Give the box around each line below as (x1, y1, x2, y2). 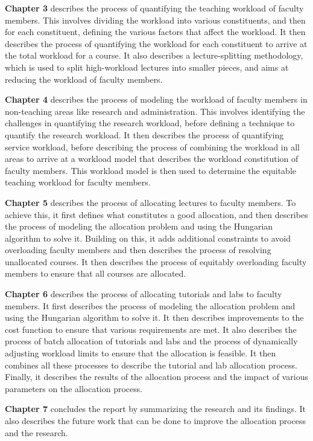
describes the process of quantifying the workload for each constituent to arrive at (5, 37, 308, 50)
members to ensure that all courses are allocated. (5, 267, 186, 280)
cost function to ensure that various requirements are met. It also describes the (5, 323, 297, 335)
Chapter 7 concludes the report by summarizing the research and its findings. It (5, 402, 306, 415)
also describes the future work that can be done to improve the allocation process (5, 414, 306, 427)
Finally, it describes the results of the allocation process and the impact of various (5, 370, 308, 383)
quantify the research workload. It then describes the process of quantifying (5, 128, 284, 141)
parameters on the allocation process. (5, 382, 143, 394)
